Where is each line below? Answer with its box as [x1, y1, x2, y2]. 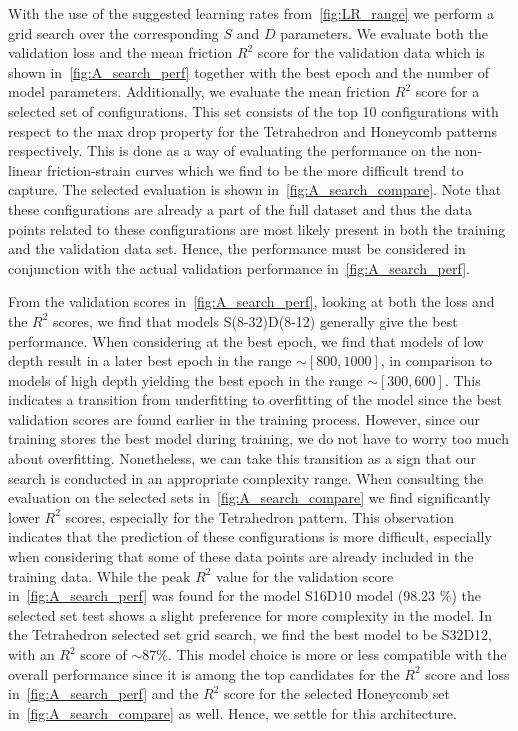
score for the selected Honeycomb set [224, 683, 450, 704]
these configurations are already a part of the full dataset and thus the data [8, 198, 473, 219]
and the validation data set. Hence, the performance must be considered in [8, 238, 466, 259]
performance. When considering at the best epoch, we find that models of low [8, 330, 484, 351]
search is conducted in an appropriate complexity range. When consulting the [8, 467, 484, 488]
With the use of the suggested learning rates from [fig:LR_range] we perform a [8, 3, 494, 23]
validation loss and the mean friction [8, 42, 233, 63]
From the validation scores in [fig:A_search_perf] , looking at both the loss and [8, 291, 495, 312]
